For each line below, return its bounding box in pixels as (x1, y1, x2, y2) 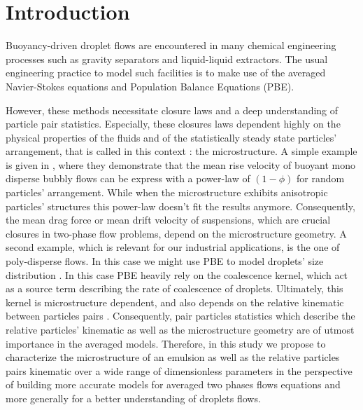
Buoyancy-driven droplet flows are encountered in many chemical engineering (6, 38, 336, 53)
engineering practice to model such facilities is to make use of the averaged (6, 65, 326, 80)
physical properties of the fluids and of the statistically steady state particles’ (6, 130, 337, 144)
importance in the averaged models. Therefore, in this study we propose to (6, 336, 326, 350)
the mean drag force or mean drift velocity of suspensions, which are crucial (6, 212, 331, 227)
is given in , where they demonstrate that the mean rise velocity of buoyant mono (6, 157, 356, 172)
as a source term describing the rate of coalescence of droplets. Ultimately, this (6, 281, 343, 296)
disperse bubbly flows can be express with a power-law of (6, 171, 250, 186)
